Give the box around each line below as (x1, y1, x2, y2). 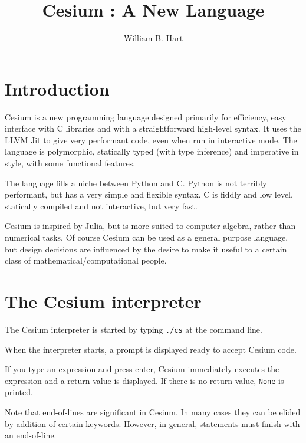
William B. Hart (123, 32, 183, 44)
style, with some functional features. (5, 157, 136, 169)
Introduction (5, 76, 110, 100)
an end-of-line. (5, 429, 57, 441)
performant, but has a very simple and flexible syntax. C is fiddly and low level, (5, 188, 293, 201)
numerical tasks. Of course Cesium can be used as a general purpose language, (5, 231, 288, 243)
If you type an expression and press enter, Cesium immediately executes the (5, 363, 279, 375)
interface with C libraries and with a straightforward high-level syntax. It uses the (5, 122, 301, 134)
